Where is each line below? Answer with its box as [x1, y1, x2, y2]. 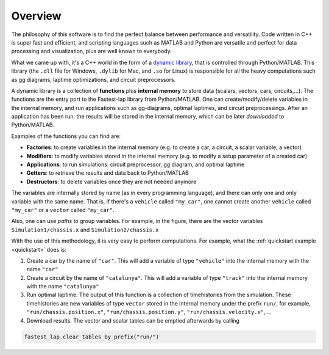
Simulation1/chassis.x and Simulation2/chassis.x [11, 226, 159, 233]
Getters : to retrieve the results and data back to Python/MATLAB [26, 169, 189, 177]
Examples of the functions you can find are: [11, 132, 121, 140]
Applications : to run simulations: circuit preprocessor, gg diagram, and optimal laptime [26, 161, 245, 168]
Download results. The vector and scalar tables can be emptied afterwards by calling [26, 317, 240, 324]
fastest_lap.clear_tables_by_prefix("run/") [24, 333, 160, 340]
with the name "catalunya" [26, 283, 99, 290]
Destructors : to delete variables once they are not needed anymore [26, 178, 197, 185]
